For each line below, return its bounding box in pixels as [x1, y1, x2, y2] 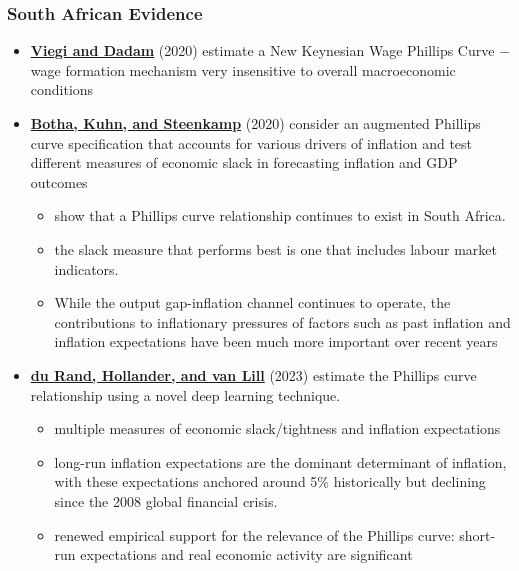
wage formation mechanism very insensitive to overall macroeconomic [30, 59, 456, 80]
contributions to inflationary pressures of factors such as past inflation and [54, 311, 511, 332]
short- [459, 524, 496, 545]
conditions [30, 79, 94, 100]
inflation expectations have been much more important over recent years [54, 331, 498, 352]
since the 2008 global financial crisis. [54, 490, 278, 511]
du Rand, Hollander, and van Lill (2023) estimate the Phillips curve [30, 364, 477, 385]
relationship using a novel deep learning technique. [30, 384, 341, 405]
